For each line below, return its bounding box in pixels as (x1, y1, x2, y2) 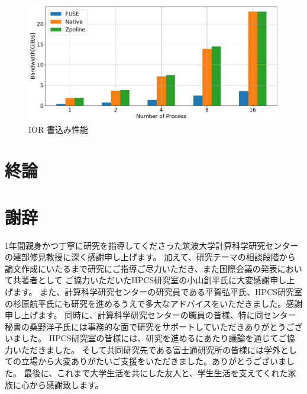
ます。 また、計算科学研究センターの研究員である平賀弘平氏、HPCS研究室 (12, 285, 303, 297)
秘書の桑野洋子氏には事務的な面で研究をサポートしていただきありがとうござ (5, 320, 303, 332)
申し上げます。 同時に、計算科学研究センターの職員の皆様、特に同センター (5, 309, 296, 321)
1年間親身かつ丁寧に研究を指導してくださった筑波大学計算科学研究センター (5, 239, 299, 251)
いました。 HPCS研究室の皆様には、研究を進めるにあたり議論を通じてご (5, 332, 287, 344)
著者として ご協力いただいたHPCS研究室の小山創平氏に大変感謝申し (21, 274, 287, 286)
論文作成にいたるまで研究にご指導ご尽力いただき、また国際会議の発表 (5, 262, 277, 274)
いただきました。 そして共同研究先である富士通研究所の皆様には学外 (12, 343, 281, 355)
